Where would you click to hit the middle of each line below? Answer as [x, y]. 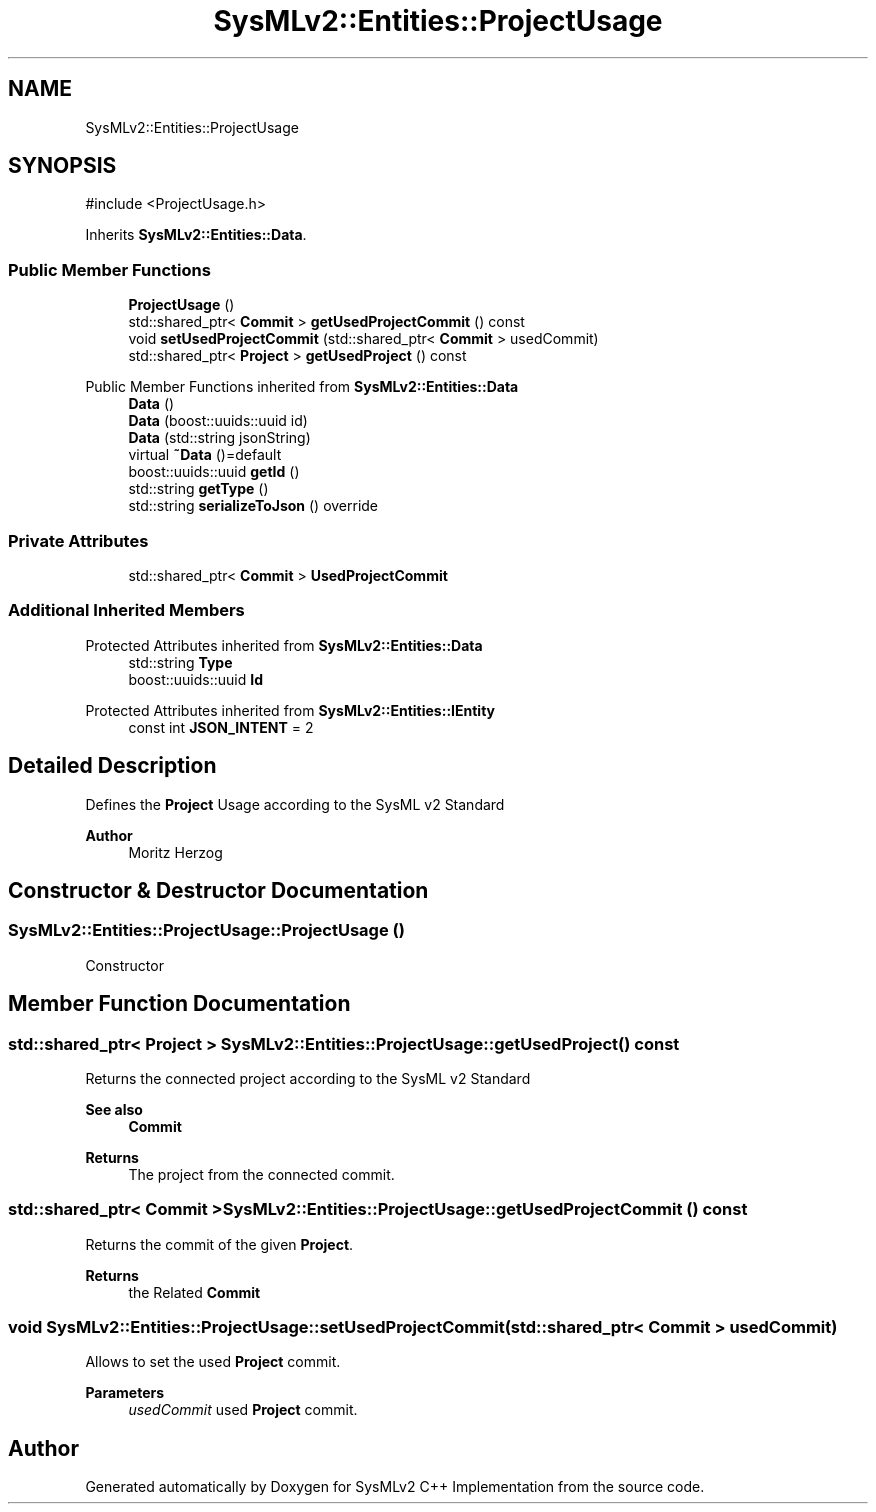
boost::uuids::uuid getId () [214, 472]
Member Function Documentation [179, 1004]
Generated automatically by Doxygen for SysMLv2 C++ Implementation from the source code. [395, 1487]
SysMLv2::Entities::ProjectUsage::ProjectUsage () [206, 930]
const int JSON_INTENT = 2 [221, 727]
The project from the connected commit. [261, 1174]
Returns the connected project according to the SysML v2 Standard [308, 1078]
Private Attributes [78, 540]
